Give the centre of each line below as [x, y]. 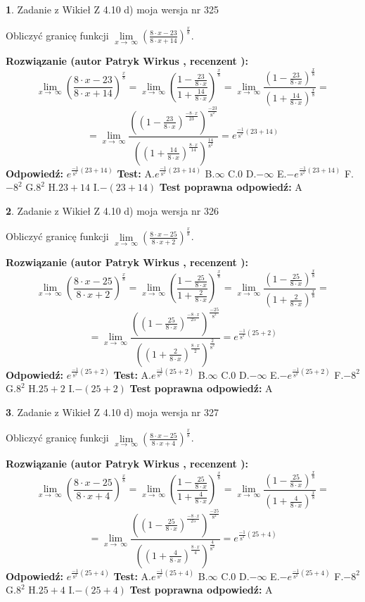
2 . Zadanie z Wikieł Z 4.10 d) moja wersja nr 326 [113, 210]
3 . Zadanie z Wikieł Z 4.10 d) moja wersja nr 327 [113, 412]
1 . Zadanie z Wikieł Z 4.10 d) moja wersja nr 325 [113, 9]
